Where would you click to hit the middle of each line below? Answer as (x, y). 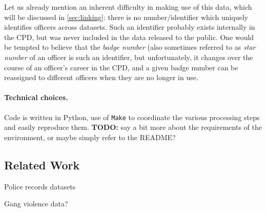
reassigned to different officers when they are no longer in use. (101, 77)
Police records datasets (40, 186)
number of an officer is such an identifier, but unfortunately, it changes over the (129, 57)
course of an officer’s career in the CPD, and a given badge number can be (121, 67)
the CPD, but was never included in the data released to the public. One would (129, 37)
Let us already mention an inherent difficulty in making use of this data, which (128, 7)
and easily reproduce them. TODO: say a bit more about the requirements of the (133, 127)
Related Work (42, 165)
